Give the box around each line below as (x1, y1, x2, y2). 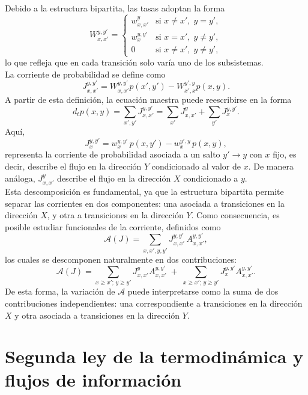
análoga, (5, 171, 35, 184)
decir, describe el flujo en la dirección (5, 160, 142, 173)
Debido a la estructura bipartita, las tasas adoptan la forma (5, 2, 225, 14)
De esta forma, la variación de (5, 285, 115, 298)
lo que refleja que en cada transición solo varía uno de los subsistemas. (5, 56, 264, 69)
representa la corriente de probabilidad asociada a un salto (5, 148, 220, 161)
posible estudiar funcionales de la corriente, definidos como (5, 220, 221, 233)
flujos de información (5, 367, 182, 392)
